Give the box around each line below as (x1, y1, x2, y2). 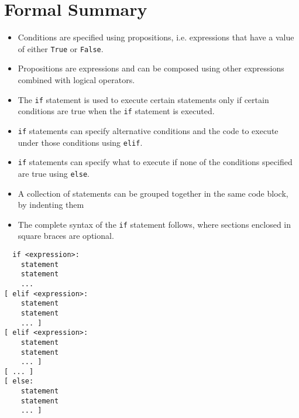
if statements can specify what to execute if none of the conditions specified (18, 156, 293, 168)
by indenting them (18, 198, 84, 211)
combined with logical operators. (18, 73, 135, 85)
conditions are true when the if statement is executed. (18, 105, 215, 117)
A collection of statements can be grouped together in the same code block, (18, 187, 288, 199)
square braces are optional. (18, 229, 114, 242)
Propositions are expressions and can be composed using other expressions (18, 62, 284, 74)
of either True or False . (18, 42, 104, 54)
